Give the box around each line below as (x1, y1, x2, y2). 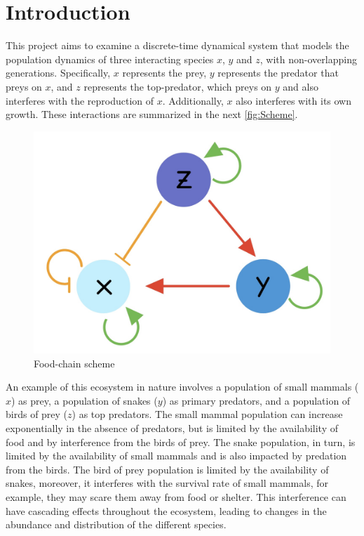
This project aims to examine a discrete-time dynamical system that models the (6, 38, 349, 53)
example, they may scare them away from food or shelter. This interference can (6, 489, 346, 504)
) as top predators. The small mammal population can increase (72, 407, 343, 421)
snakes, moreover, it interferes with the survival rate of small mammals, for (6, 476, 328, 490)
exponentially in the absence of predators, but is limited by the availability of (6, 421, 339, 435)
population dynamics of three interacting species (6, 51, 214, 66)
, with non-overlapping (259, 51, 357, 66)
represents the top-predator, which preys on (83, 79, 272, 93)
